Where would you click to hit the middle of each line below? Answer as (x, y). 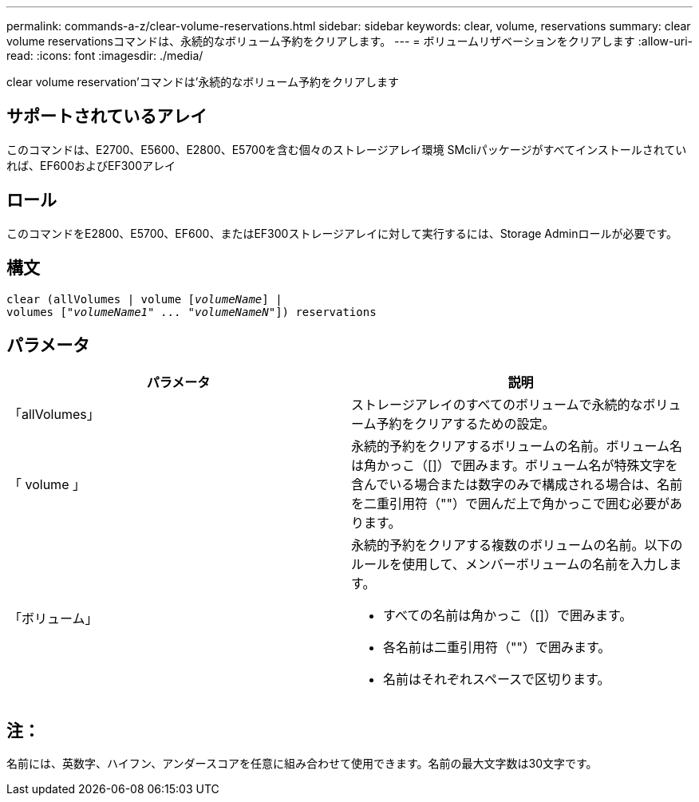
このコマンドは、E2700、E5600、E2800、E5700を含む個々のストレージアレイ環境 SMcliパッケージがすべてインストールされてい (347, 149)
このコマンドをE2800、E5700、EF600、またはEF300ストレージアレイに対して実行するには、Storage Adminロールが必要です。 (342, 233)
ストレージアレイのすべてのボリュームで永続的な (497, 405)
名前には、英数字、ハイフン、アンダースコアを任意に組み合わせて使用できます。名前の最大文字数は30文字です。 (302, 764)
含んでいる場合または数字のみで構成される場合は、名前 (517, 485)
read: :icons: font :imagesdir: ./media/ (105, 55)
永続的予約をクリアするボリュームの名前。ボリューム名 (517, 446)
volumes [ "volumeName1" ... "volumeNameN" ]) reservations (192, 312)
